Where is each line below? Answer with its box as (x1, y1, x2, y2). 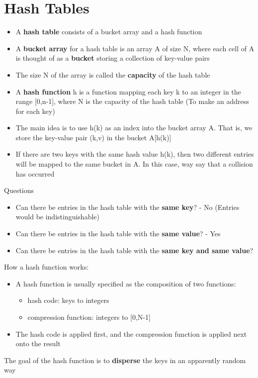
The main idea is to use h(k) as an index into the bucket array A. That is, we (15, 122, 253, 133)
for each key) (15, 105, 55, 116)
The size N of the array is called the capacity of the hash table (15, 69, 210, 80)
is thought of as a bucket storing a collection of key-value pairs (15, 53, 210, 63)
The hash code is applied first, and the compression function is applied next (15, 328, 247, 339)
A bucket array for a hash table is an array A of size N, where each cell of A (15, 43, 255, 53)
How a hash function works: (4, 262, 89, 272)
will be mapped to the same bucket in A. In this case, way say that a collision (15, 159, 253, 169)
